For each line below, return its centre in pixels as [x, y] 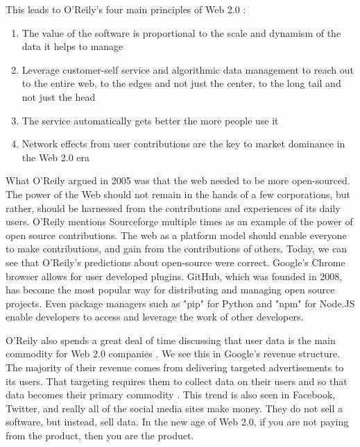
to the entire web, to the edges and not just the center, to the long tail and [181, 83]
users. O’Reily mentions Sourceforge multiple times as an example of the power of [179, 221]
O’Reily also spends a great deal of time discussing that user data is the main [171, 340]
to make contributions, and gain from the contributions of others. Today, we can [176, 249]
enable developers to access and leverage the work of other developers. [155, 317]
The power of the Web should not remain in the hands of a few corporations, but [178, 194]
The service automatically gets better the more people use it [150, 120]
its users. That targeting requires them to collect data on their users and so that [177, 381]
